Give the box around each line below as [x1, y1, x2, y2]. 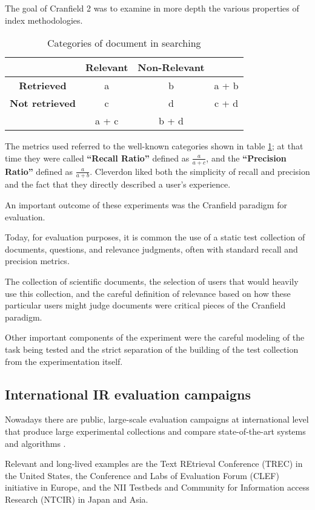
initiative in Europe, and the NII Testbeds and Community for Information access [5, 481, 310, 494]
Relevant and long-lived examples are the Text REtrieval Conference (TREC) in [5, 457, 303, 470]
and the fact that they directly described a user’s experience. [5, 178, 231, 191]
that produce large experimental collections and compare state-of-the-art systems [5, 424, 306, 437]
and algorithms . [5, 437, 66, 449]
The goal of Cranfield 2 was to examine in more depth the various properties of [5, 2, 299, 14]
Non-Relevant [138, 60, 205, 75]
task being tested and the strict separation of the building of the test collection [5, 342, 299, 355]
